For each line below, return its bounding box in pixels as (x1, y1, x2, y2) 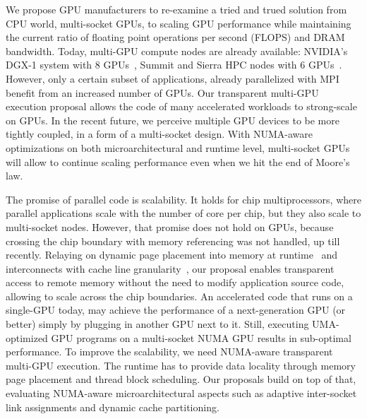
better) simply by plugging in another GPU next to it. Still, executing (6, 317, 309, 331)
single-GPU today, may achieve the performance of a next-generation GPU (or (6, 302, 346, 317)
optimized (6, 330, 48, 345)
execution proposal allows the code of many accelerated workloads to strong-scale (6, 99, 357, 114)
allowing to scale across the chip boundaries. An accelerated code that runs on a (6, 288, 353, 303)
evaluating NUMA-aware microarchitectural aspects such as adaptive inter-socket (6, 386, 357, 401)
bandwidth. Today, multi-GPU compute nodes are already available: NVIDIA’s (6, 43, 348, 58)
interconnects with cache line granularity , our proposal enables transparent (6, 261, 335, 276)
